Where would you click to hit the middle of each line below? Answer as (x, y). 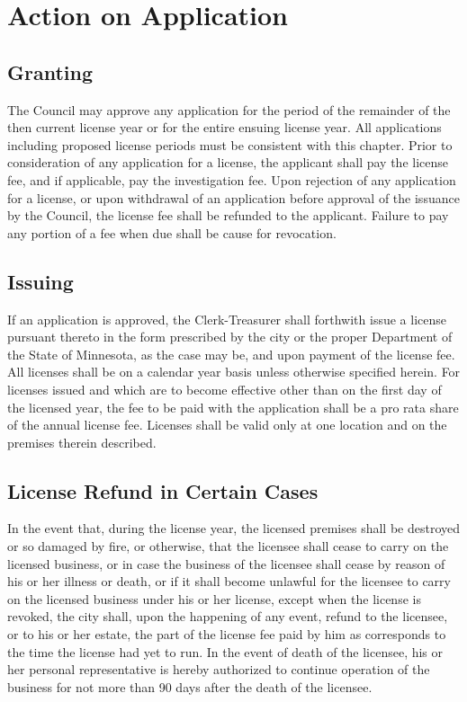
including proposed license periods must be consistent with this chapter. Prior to (230, 144)
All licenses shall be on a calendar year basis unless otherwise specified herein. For (234, 372)
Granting (50, 71)
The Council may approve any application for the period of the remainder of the (229, 109)
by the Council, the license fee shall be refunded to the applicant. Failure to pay (228, 215)
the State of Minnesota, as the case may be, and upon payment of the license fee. (231, 354)
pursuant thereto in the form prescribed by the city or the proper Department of (230, 337)
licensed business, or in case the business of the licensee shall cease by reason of (226, 563)
